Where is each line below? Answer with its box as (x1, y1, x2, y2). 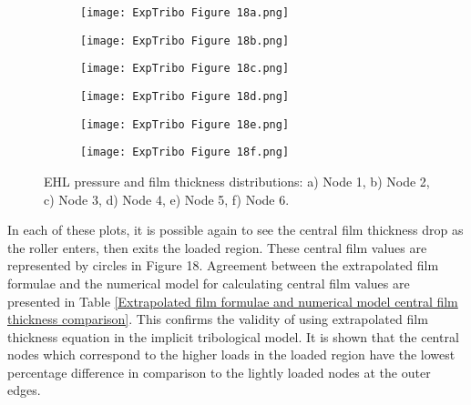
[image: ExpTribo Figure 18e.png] (80, 117, 290, 131)
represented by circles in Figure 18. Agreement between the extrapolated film (7, 256, 439, 275)
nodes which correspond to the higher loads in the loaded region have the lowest (7, 345, 456, 364)
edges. (7, 380, 41, 400)
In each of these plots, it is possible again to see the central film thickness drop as (7, 220, 464, 239)
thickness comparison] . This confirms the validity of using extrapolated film (7, 309, 428, 329)
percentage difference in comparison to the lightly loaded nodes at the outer (7, 362, 431, 381)
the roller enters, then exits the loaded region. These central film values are (7, 238, 427, 257)
